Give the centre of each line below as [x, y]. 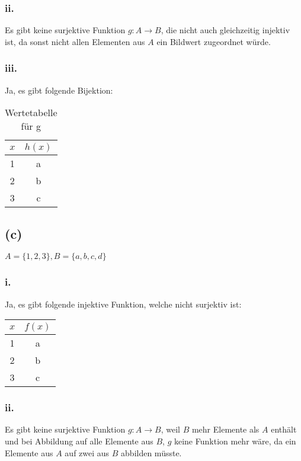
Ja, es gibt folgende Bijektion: [59, 90]
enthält [284, 429]
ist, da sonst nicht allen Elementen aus [75, 41]
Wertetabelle [31, 113]
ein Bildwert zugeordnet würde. [214, 41]
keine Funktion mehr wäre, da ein [235, 441]
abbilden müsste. [151, 452]
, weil [170, 429]
